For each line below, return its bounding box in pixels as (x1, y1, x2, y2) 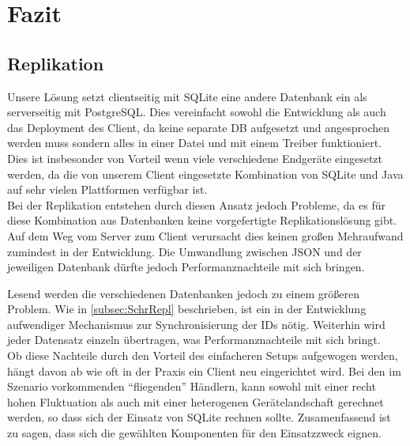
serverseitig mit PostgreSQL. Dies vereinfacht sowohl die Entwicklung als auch (7, 104, 386, 120)
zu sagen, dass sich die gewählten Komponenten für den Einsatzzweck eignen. (7, 425, 382, 441)
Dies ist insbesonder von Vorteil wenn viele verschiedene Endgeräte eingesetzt (7, 149, 383, 166)
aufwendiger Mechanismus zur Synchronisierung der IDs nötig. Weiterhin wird (7, 316, 386, 332)
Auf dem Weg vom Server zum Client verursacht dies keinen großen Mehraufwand (7, 227, 404, 244)
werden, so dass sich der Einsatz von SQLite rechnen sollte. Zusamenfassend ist (7, 409, 391, 425)
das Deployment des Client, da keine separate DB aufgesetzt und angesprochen (7, 119, 390, 135)
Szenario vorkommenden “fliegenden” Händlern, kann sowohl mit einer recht (7, 378, 376, 395)
